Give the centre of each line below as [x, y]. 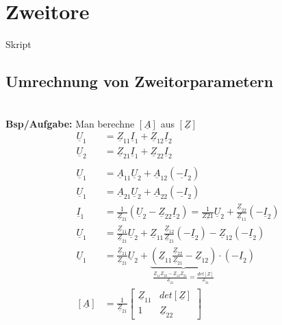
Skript [18, 44]
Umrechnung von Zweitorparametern [140, 81]
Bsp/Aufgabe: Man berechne [70, 123]
